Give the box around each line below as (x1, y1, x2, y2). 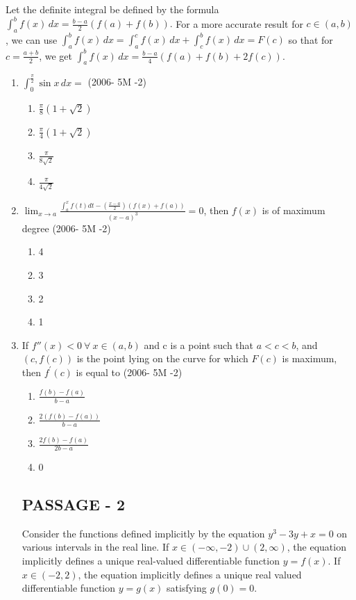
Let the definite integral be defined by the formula (6, 2, 219, 16)
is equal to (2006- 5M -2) (76, 364, 183, 379)
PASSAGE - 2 (22, 493, 126, 514)
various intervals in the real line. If (22, 540, 169, 554)
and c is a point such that (144, 337, 254, 352)
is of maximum (262, 202, 325, 217)
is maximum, (282, 351, 337, 366)
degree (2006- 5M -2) (22, 220, 111, 235)
